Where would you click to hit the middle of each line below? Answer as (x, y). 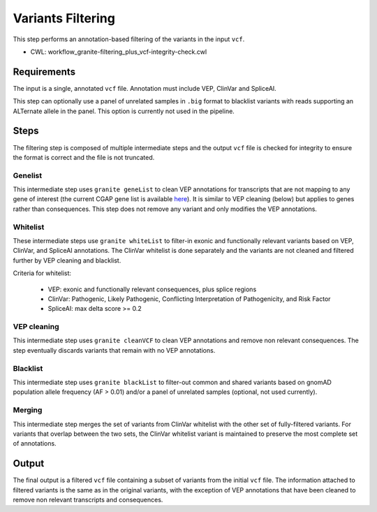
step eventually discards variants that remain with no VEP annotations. (114, 350)
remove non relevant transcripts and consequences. (88, 500)
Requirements (44, 72)
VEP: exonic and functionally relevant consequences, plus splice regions (152, 289)
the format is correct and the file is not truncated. (84, 157)
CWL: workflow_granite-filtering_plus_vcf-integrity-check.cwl (119, 52)
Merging (28, 410)
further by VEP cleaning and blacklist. (67, 260)
